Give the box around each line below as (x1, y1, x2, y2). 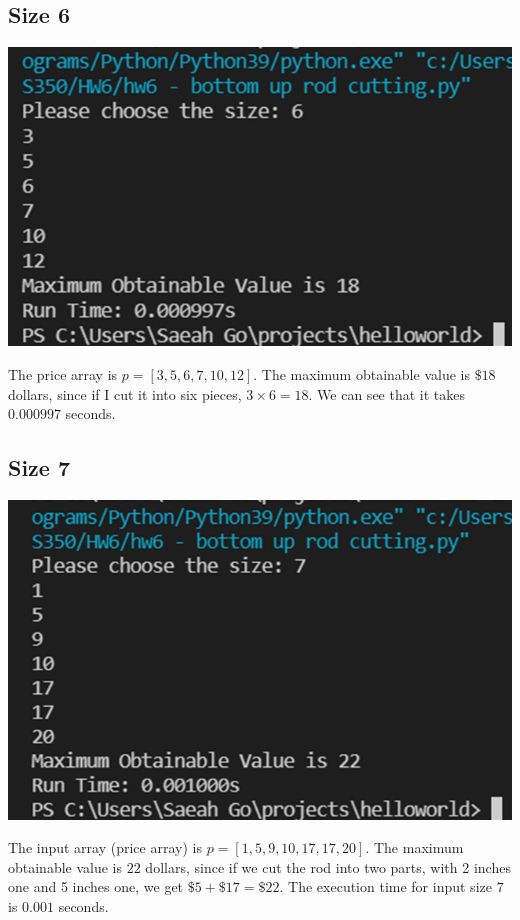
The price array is (8, 364, 118, 385)
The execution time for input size (288, 876, 492, 897)
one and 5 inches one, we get (8, 876, 184, 897)
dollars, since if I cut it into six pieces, (8, 383, 242, 404)
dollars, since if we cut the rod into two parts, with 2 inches (145, 856, 511, 877)
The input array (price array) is (8, 837, 202, 858)
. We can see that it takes (308, 383, 465, 404)
